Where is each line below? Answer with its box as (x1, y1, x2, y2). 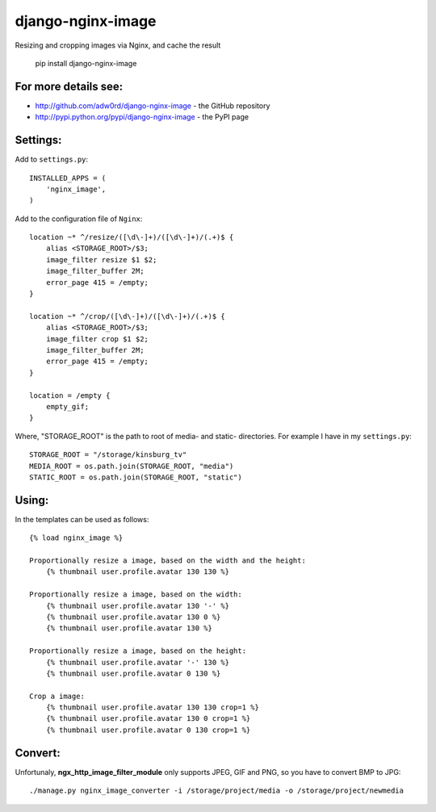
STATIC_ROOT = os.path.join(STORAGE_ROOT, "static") (29, 472, 242, 482)
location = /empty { (29, 391, 111, 400)
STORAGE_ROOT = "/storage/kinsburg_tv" (29, 450, 187, 459)
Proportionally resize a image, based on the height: (29, 647, 246, 655)
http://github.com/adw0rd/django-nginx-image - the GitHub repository (35, 101, 270, 111)
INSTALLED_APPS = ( (29, 174, 107, 182)
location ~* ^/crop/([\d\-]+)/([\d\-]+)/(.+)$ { (29, 312, 225, 320)
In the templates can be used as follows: (15, 514, 149, 524)
